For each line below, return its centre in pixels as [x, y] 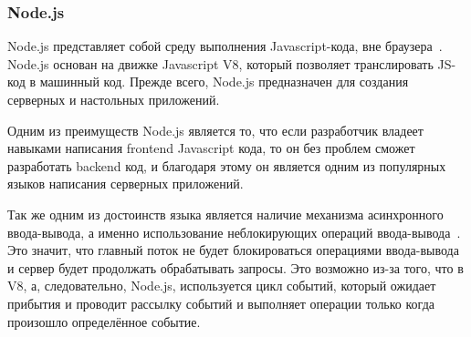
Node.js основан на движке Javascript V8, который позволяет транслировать [220, 63]
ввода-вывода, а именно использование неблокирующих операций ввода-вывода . [234, 232]
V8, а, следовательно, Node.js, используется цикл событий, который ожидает [222, 286]
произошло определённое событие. [104, 321]
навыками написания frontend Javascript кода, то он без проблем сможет [211, 148]
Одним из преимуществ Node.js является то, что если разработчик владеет [215, 130]
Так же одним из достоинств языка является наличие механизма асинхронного [225, 214]
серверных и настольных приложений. [114, 99]
